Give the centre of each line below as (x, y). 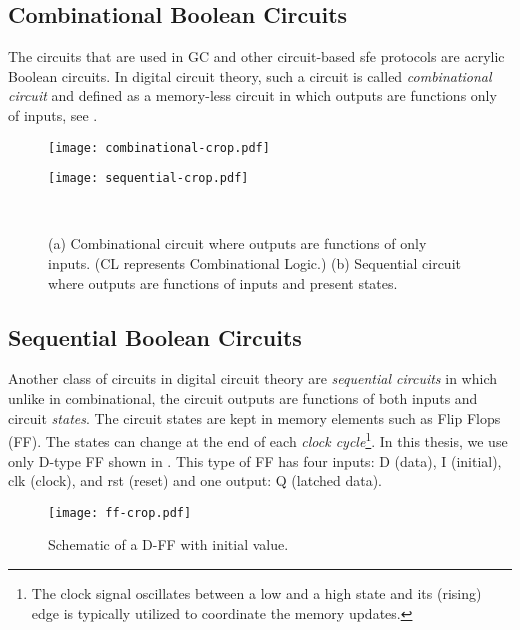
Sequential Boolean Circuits (155, 336)
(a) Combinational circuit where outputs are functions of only (237, 243)
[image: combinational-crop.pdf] (159, 147)
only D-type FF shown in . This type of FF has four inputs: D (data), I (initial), (255, 460)
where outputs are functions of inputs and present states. (223, 282)
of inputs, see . (53, 114)
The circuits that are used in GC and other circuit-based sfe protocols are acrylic (256, 56)
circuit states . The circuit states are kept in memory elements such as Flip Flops (254, 417)
